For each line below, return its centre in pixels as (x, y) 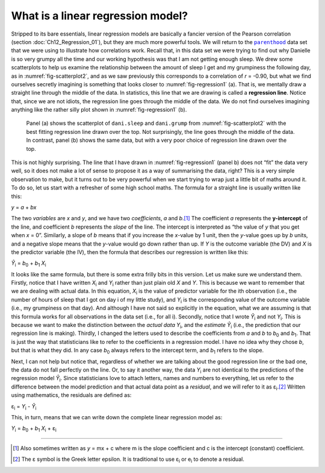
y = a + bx (24, 207)
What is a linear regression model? (100, 16)
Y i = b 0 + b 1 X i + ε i (34, 429)
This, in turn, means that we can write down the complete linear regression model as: (117, 417)
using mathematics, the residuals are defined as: (71, 395)
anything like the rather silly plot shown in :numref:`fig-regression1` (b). (99, 110)
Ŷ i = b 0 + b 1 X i (29, 264)
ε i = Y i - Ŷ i (24, 407)
